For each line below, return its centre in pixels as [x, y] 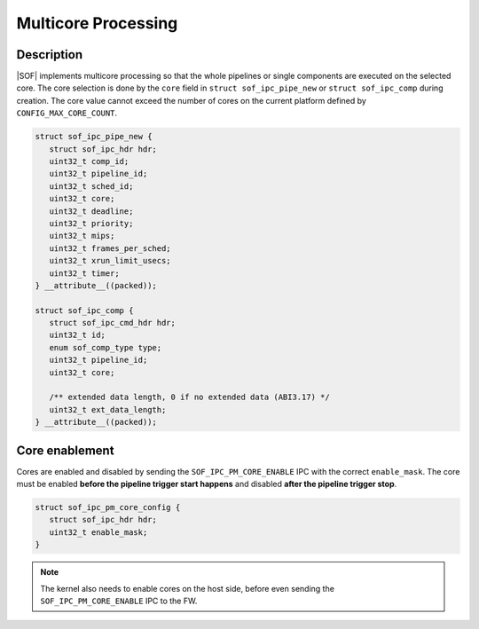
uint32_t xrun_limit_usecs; [110, 261]
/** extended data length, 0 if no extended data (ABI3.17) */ [189, 397]
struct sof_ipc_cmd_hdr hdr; [113, 323]
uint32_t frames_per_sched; [110, 248]
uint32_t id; [78, 335]
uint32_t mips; [82, 236]
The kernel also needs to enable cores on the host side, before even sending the [187, 588]
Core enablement [65, 450]
